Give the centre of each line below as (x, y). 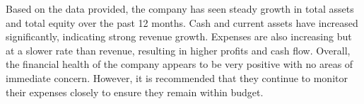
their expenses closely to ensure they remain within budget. (135, 92)
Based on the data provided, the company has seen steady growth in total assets (180, 8)
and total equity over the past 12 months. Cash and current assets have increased (182, 22)
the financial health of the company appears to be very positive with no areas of (180, 64)
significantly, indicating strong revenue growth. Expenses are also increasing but (179, 36)
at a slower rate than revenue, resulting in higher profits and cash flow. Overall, (178, 50)
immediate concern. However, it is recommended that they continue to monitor (177, 77)
